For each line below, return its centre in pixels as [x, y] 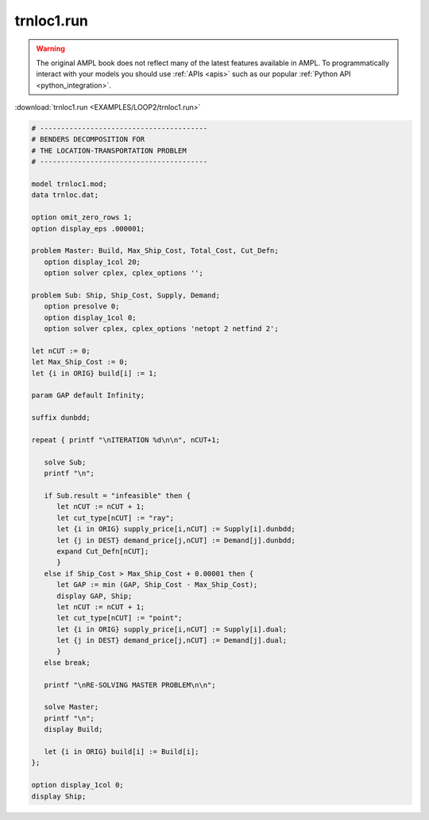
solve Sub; [65, 462]
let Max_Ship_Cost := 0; [80, 362]
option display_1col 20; [92, 262]
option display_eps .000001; [88, 228]
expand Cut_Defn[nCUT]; [103, 551]
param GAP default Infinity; [88, 395]
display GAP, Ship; [95, 596]
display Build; [73, 729]
